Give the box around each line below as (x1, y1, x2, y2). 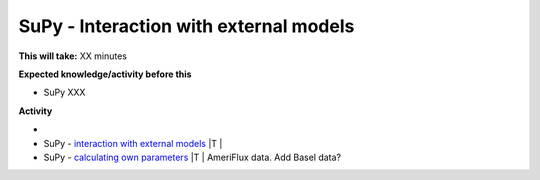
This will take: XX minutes (18, 50, 127, 62)
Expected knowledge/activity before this (18, 68, 192, 80)
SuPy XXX (43, 86, 86, 99)
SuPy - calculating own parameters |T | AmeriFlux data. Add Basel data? (43, 151, 342, 163)
